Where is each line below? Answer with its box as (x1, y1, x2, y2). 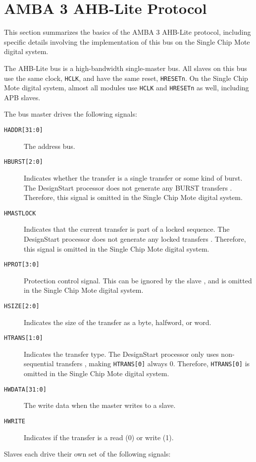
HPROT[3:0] (4, 261, 40, 268)
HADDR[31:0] (4, 127, 43, 133)
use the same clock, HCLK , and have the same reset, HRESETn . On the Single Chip (4, 72, 248, 83)
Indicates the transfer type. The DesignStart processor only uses (24, 348, 219, 359)
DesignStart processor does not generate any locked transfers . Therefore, (24, 233, 246, 244)
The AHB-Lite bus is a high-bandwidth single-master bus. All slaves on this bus (4, 63, 247, 73)
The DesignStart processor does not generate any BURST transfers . (24, 182, 232, 193)
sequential (24, 358, 54, 369)
